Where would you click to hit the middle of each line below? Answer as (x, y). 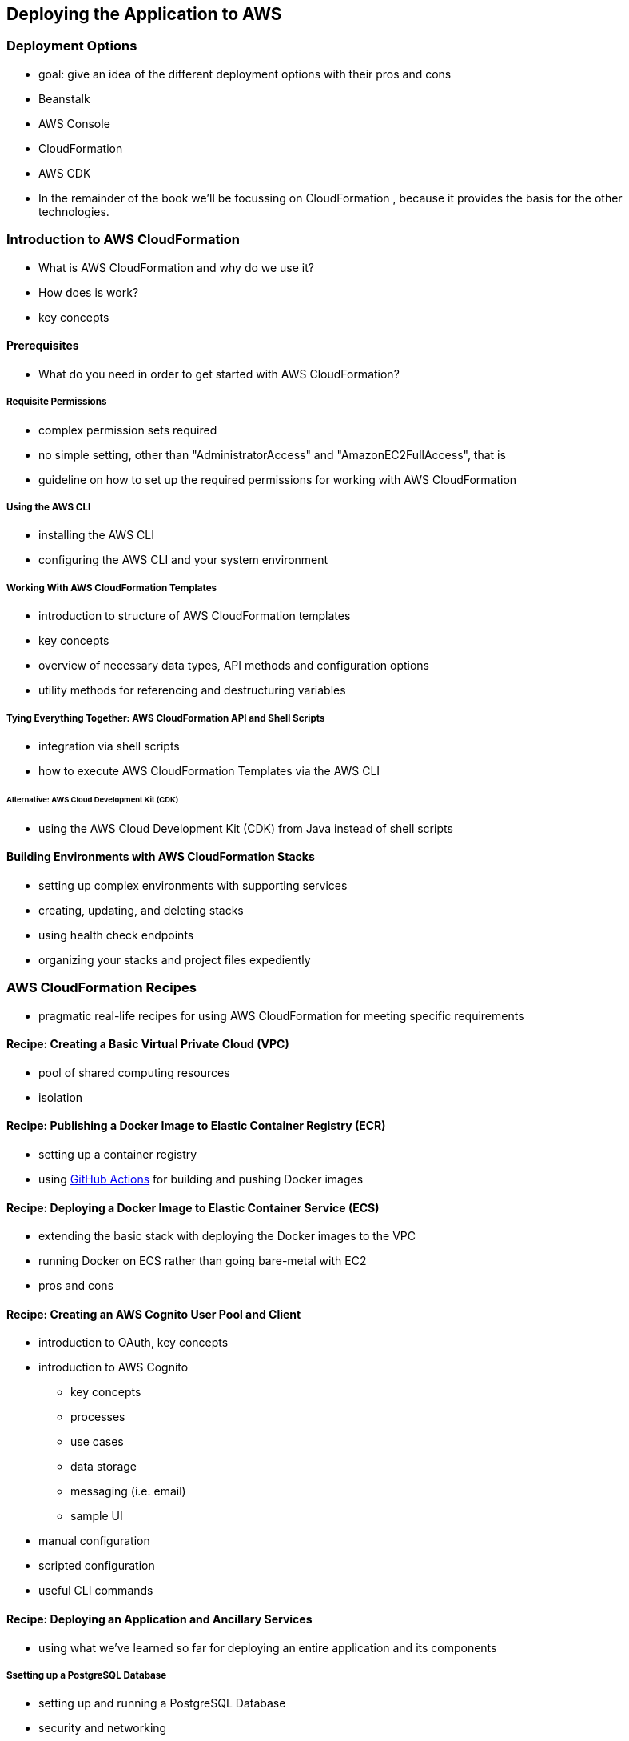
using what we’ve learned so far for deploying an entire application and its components (268, 1647)
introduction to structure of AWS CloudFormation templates (195, 616)
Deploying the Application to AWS (144, 14)
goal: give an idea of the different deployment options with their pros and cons (245, 74)
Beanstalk (64, 98)
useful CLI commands (96, 1591)
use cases (97, 1442)
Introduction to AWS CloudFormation (123, 240)
